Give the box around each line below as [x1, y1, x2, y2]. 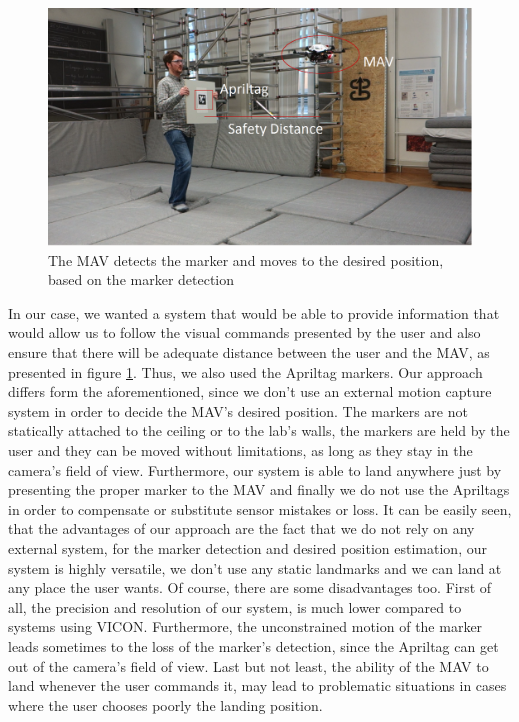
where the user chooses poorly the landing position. [8, 694, 323, 715]
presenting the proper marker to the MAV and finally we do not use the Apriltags [8, 479, 510, 500]
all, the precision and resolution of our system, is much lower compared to [8, 596, 462, 617]
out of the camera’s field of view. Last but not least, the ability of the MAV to [8, 655, 489, 676]
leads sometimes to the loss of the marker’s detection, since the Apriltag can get [8, 635, 499, 656]
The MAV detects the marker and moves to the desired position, [48, 249, 444, 270]
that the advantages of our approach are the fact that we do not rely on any [8, 518, 475, 539]
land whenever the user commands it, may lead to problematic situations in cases [8, 675, 507, 696]
